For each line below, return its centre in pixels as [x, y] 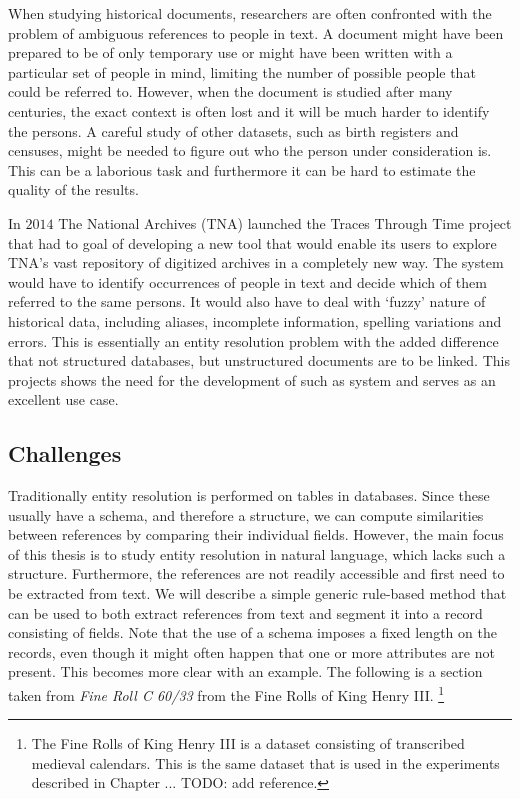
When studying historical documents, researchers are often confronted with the [250, 13]
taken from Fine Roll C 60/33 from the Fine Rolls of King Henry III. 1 [226, 693]
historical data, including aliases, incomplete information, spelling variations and [255, 320]
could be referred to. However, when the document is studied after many [230, 91]
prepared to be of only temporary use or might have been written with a [230, 52]
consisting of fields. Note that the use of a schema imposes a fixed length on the [252, 632]
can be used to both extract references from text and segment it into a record [245, 612]
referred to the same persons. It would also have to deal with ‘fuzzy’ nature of [247, 301]
